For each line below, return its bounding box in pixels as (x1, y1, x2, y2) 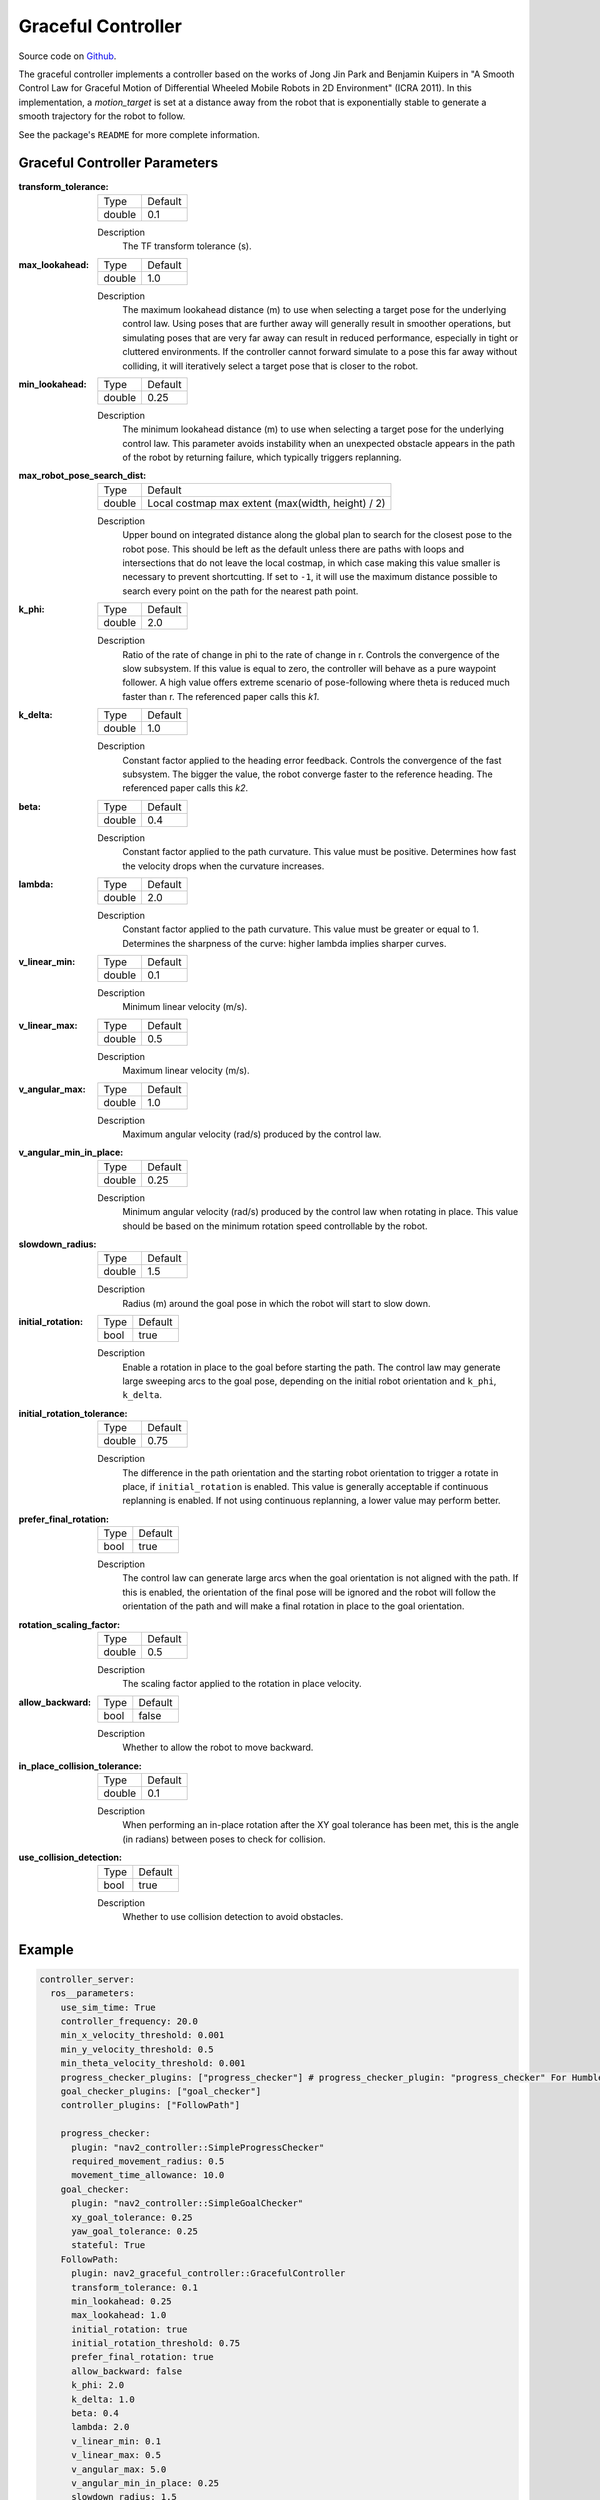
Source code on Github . (18, 50, 117, 62)
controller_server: (39, 1973, 135, 1985)
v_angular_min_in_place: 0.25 (71, 2477, 220, 2489)
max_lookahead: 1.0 (71, 2310, 167, 2321)
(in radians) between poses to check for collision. (122, 1833, 326, 1845)
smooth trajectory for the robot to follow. (18, 110, 186, 122)
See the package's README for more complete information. (18, 128, 260, 140)
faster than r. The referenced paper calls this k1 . (122, 690, 320, 702)
